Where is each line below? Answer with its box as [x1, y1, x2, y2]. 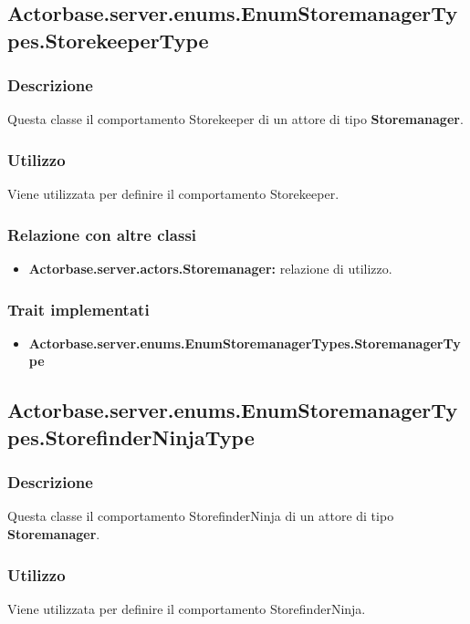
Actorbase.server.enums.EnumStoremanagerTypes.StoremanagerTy [28, 333, 461, 352]
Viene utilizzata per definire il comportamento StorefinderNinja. [7, 598, 366, 618]
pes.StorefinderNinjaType [7, 422, 255, 451]
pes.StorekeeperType [7, 26, 209, 54]
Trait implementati [7, 297, 150, 320]
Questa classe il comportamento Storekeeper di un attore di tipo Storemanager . [7, 109, 464, 129]
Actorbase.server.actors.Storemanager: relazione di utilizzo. [28, 259, 392, 278]
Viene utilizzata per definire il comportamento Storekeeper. [7, 184, 339, 203]
